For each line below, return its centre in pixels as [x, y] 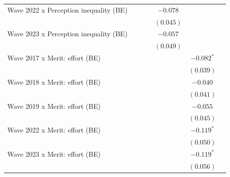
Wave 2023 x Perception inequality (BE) [67, 34]
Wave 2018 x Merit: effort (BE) [54, 81]
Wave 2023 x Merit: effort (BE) [54, 154]
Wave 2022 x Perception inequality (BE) [67, 9]
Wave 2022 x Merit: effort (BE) [54, 130]
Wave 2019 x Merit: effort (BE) [54, 106]
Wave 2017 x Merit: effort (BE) [54, 58]
